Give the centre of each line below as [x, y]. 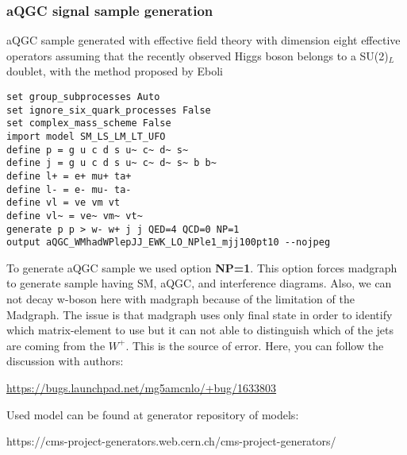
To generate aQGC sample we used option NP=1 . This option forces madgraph [202, 267]
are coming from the [56, 345]
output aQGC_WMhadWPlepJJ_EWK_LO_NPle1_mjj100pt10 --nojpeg [169, 243]
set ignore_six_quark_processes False [109, 110]
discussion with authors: [65, 361]
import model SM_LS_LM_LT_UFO [86, 136]
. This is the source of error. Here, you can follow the [255, 345]
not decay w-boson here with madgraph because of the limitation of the [180, 299]
